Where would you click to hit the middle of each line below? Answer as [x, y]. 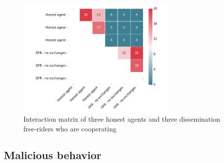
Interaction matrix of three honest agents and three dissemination [122, 119]
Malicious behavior [53, 154]
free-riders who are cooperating [70, 128]
